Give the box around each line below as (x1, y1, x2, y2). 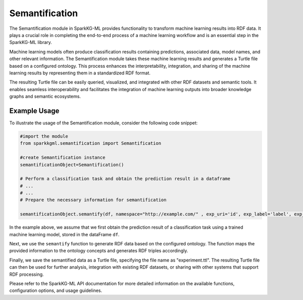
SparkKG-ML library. (9, 39, 53, 46)
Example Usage (9, 106, 60, 115)
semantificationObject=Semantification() (20, 162, 124, 167)
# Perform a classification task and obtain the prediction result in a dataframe (20, 176, 231, 182)
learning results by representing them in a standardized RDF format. (9, 70, 151, 76)
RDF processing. (9, 271, 44, 277)
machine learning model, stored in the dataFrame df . (9, 231, 120, 237)
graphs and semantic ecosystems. (9, 94, 81, 100)
